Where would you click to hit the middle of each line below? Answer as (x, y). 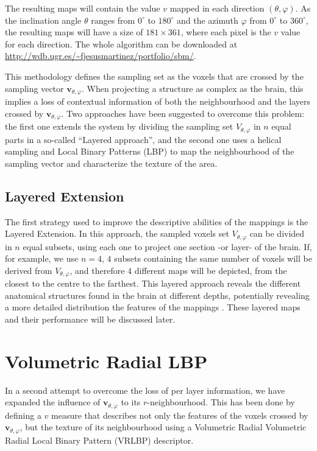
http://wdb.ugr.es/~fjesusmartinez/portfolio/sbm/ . (101, 56)
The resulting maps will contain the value (83, 8)
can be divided (277, 233)
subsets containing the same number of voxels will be (213, 258)
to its (131, 402)
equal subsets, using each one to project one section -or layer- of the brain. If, (167, 246)
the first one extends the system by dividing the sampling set (119, 126)
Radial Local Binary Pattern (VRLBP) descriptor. (99, 440)
